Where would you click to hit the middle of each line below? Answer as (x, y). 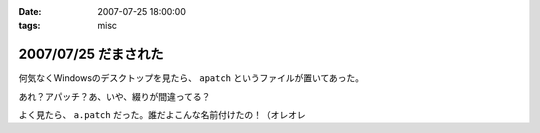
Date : (30, 11)
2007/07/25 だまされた (91, 54)
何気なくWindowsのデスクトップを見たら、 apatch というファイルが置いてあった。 (191, 78)
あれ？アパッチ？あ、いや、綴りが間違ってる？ (114, 96)
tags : (29, 26)
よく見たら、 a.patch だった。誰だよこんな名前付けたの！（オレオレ (162, 115)
